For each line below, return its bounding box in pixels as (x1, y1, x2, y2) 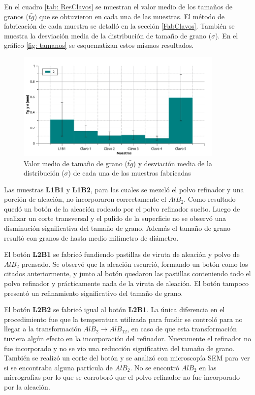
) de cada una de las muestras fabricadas (68, 168, 191, 178)
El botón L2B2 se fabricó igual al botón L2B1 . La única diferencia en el (4, 304, 225, 315)
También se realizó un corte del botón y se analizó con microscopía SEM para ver (4, 353, 250, 363)
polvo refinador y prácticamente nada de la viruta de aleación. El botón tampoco (4, 278, 249, 288)
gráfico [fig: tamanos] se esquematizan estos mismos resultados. (4, 40, 194, 50)
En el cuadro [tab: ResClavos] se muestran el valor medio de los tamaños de (4, 1, 233, 11)
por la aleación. (4, 381, 50, 392)
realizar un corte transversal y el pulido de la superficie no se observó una (4, 213, 226, 223)
